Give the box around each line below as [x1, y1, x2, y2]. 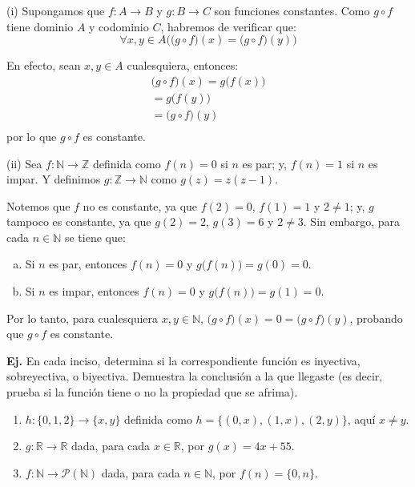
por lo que [6, 127, 57, 144]
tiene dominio [6, 18, 74, 34]
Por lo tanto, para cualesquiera [6, 309, 159, 326]
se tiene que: [64, 228, 126, 245]
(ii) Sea [6, 155, 42, 171]
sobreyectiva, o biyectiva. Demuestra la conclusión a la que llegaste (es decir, [6, 368, 383, 384]
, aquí [347, 410, 376, 427]
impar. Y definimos [6, 171, 101, 187]
